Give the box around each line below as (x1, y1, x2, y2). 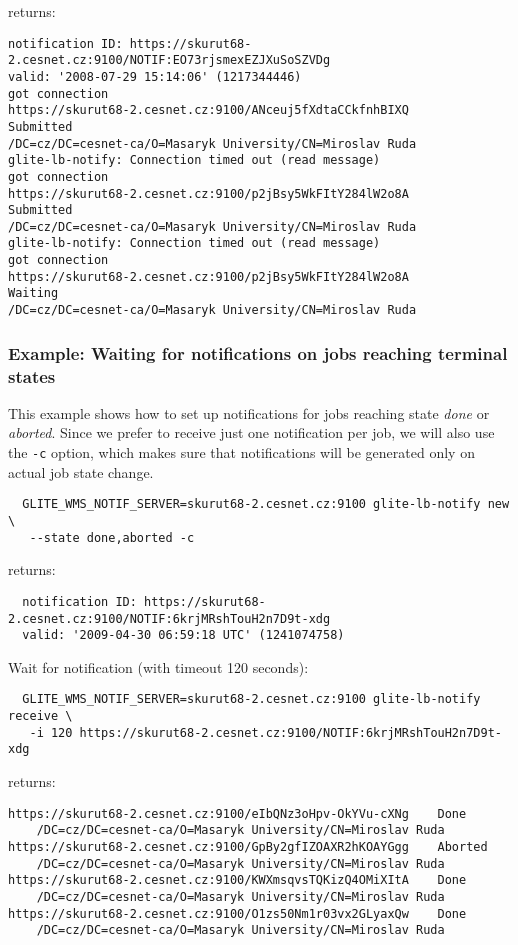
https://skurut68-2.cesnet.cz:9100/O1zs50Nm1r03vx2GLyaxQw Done (8, 906, 467, 921)
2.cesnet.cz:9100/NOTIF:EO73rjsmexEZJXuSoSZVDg (8, 53, 331, 68)
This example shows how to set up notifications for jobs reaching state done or (8, 402, 490, 423)
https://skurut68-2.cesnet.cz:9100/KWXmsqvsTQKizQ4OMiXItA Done (8, 873, 467, 888)
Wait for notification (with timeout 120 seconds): (8, 656, 309, 677)
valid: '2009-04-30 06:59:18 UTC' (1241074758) (22, 628, 345, 643)
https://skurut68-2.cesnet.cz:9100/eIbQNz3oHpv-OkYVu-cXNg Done (8, 806, 467, 821)
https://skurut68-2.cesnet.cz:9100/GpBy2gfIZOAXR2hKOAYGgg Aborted (8, 839, 488, 854)
